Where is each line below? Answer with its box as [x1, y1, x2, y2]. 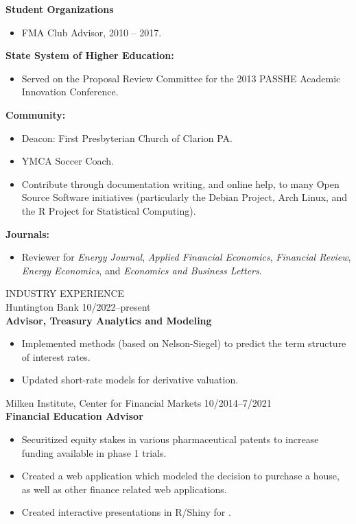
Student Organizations [5, 2, 114, 16]
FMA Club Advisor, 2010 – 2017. [21, 25, 162, 39]
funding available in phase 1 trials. [21, 445, 167, 460]
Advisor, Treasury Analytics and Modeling [5, 313, 212, 327]
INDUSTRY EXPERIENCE [5, 286, 125, 300]
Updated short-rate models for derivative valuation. [21, 372, 239, 387]
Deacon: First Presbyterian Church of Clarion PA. [21, 130, 233, 145]
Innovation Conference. [21, 84, 119, 99]
